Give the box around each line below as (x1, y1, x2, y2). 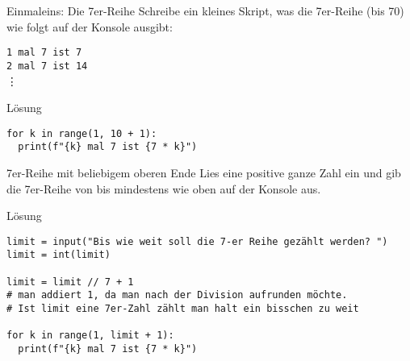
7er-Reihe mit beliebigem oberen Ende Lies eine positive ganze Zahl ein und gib (6, 164, 401, 180)
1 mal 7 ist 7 (6, 47, 82, 59)
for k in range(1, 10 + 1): (6, 127, 157, 139)
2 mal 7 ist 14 (6, 60, 88, 72)
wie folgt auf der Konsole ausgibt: (6, 18, 173, 35)
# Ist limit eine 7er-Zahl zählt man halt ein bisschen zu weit (6, 303, 359, 315)
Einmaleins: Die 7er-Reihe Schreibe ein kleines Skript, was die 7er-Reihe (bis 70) (6, 2, 404, 19)
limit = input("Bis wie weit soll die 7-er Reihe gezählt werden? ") (6, 235, 388, 247)
